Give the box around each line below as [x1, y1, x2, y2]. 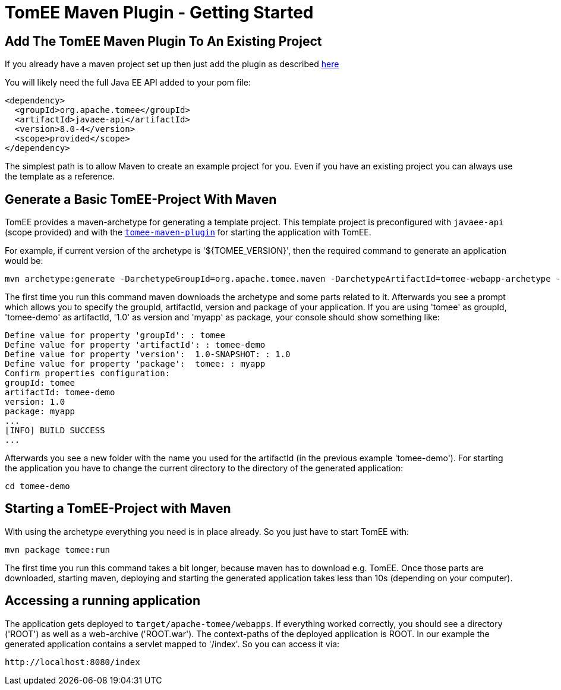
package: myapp [5, 407, 75, 417]
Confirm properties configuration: [5, 368, 171, 379]
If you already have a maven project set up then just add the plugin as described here [5, 59, 339, 70]
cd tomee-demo [5, 481, 70, 491]
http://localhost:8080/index [5, 657, 140, 667]
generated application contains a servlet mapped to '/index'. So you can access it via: [5, 638, 340, 649]
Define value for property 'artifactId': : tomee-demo [5, 340, 266, 350]
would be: [5, 256, 43, 266]
